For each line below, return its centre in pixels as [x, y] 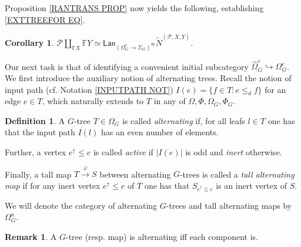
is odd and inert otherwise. [234, 152]
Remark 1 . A [31, 236]
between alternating [135, 174]
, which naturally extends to [93, 101]
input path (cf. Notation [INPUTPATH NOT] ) [89, 89]
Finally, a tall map [38, 174]
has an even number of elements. [160, 132]
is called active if [123, 152]
